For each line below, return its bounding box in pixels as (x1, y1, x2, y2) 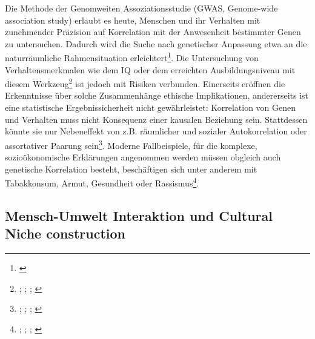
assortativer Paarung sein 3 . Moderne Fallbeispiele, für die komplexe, (5, 137, 257, 151)
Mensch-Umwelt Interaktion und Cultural (5, 206, 273, 225)
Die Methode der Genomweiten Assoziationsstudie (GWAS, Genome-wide (5, 2, 278, 14)
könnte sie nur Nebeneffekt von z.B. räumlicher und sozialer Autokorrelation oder (5, 125, 307, 137)
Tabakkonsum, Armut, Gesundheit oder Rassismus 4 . (5, 175, 199, 189)
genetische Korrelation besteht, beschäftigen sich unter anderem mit (5, 162, 257, 175)
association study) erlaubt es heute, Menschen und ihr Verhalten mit (5, 13, 260, 26)
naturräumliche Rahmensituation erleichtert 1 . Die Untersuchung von (5, 50, 259, 64)
